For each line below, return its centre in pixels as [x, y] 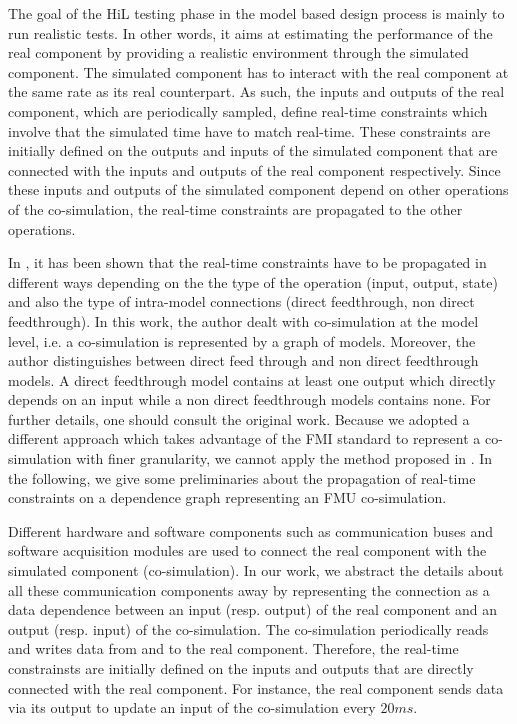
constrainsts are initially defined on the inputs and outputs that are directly [241, 668]
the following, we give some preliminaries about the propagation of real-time [242, 477]
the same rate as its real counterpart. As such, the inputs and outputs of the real [256, 91]
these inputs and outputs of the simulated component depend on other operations [258, 189]
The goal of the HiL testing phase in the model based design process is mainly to [256, 13]
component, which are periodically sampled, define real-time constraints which [248, 110]
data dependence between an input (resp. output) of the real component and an [253, 609]
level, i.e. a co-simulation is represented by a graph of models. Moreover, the [242, 340]
